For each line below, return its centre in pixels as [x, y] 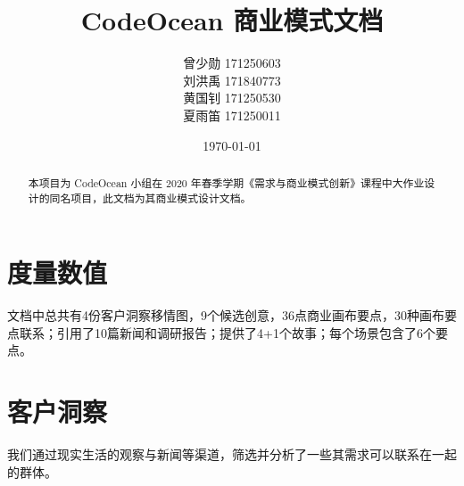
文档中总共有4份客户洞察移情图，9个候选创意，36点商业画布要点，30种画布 [226, 315]
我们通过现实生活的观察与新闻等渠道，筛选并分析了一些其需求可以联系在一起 [232, 454]
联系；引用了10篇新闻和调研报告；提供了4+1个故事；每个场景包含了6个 [227, 332]
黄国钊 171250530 [232, 98]
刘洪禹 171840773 [232, 80]
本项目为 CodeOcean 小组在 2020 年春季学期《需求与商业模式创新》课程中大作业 [226, 182]
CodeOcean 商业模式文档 [232, 20]
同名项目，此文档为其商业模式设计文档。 [150, 198]
